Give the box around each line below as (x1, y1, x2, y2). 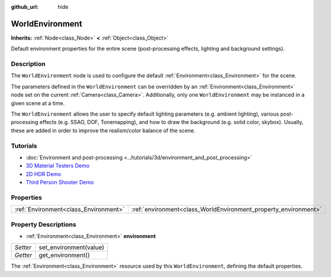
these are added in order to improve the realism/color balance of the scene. (11, 127, 195, 134)
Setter (14, 243, 32, 252)
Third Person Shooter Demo (25, 179, 94, 186)
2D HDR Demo (25, 170, 62, 177)
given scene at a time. (11, 99, 65, 106)
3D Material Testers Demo (25, 162, 90, 170)
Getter (14, 251, 33, 259)
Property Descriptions (11, 220, 76, 229)
